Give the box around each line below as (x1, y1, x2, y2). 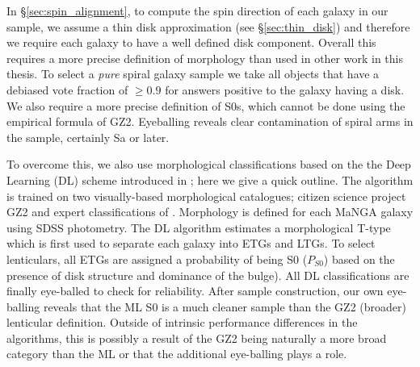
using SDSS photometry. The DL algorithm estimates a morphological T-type (6, 219, 391, 236)
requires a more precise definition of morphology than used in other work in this (6, 49, 403, 66)
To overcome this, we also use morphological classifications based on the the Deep (6, 156, 411, 173)
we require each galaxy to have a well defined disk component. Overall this (6, 34, 376, 51)
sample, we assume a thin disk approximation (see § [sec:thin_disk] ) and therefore (6, 18, 410, 35)
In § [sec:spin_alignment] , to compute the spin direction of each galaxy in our (6, 2, 388, 19)
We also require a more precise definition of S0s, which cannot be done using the (6, 97, 405, 114)
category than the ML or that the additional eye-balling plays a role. (6, 345, 347, 362)
